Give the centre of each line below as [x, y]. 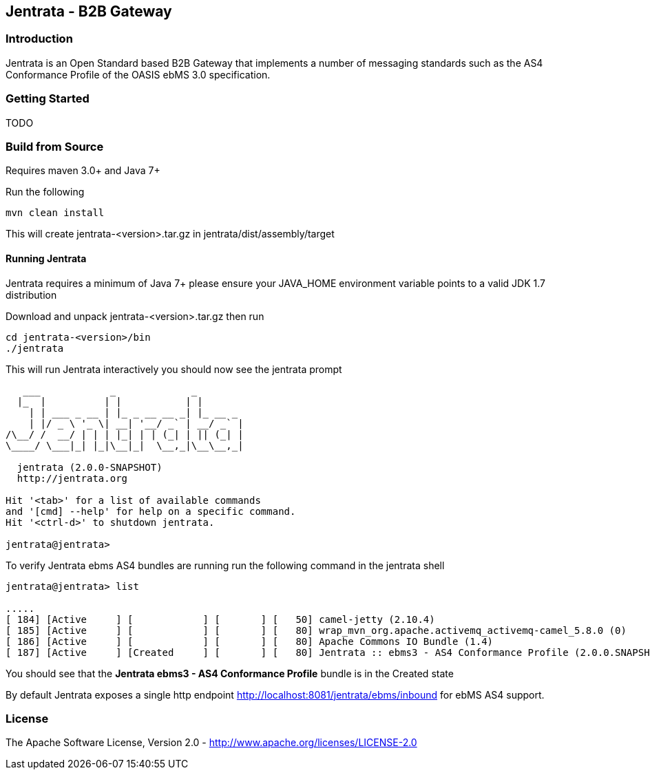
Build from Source [55, 146]
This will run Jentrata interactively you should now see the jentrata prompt [174, 369]
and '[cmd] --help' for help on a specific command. [151, 511]
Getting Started [48, 99]
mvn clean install [55, 213]
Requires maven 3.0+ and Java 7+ [83, 171]
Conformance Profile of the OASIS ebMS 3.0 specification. [138, 74]
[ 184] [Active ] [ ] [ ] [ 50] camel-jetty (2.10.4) [220, 619]
